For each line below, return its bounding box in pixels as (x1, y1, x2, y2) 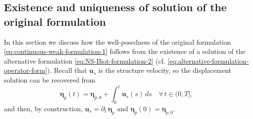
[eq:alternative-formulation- (167, 55, 249, 66)
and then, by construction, (4, 103, 83, 113)
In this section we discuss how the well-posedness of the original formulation (4, 36, 231, 47)
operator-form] (4, 65, 47, 75)
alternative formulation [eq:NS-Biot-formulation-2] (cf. (4, 55, 165, 66)
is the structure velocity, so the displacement (98, 65, 232, 75)
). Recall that (47, 65, 87, 75)
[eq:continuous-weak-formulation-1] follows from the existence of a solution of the (4, 46, 246, 56)
